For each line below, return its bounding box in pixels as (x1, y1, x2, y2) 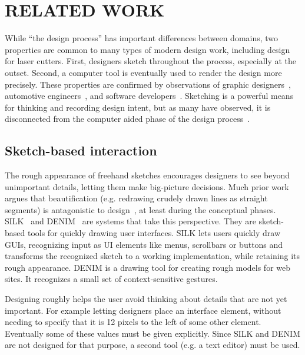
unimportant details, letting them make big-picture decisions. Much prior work (5, 180, 289, 193)
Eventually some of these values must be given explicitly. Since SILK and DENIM (5, 327, 300, 339)
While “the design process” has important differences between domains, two (5, 32, 279, 44)
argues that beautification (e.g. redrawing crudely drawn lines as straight (5, 192, 268, 204)
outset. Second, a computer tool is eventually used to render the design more (5, 66, 282, 78)
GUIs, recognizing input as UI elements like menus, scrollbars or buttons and (5, 238, 283, 250)
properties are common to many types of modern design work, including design (5, 43, 290, 55)
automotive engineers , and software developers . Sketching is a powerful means (5, 89, 294, 102)
